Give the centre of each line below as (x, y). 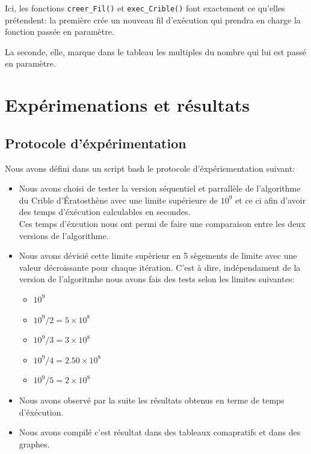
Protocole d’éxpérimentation (96, 143)
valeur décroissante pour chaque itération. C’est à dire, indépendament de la (160, 267)
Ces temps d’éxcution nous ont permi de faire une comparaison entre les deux (162, 223)
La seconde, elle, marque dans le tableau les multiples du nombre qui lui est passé (155, 51)
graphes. (34, 443)
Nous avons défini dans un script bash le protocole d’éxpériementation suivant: (150, 168)
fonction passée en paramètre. (60, 32)
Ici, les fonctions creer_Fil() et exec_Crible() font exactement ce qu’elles (145, 8)
